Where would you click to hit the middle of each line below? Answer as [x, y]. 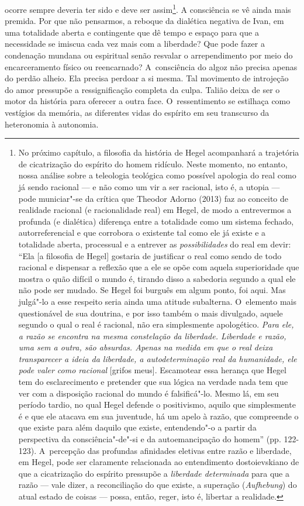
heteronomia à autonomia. [52, 124]
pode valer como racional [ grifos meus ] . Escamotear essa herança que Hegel [152, 370]
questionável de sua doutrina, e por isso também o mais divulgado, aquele [151, 313]
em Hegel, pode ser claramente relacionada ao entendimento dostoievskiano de [159, 462]
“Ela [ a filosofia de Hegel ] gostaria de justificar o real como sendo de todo [150, 255]
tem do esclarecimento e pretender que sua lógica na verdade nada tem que [153, 382]
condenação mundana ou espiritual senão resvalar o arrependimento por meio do [149, 55]
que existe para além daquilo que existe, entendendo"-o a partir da [137, 427]
